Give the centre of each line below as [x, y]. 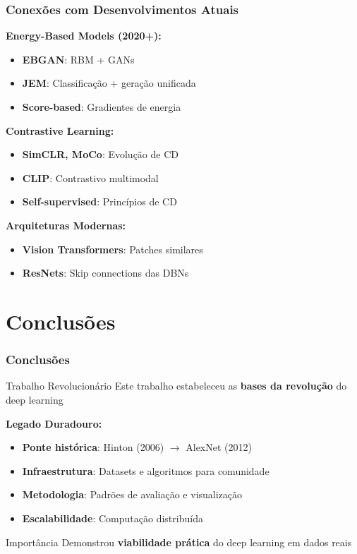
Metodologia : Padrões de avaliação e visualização [132, 494]
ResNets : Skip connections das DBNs [105, 273]
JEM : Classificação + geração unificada [109, 83]
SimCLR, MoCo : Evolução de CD [100, 154]
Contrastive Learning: [60, 130]
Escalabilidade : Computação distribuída [113, 518]
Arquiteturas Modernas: [66, 225]
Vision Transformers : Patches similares [113, 249]
